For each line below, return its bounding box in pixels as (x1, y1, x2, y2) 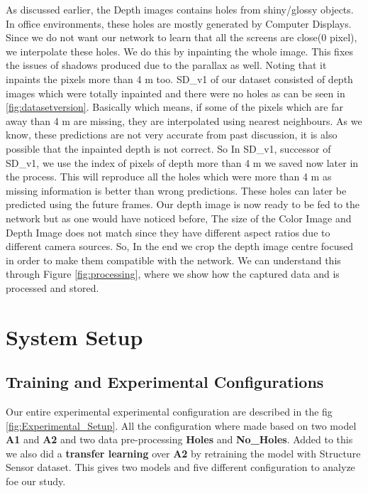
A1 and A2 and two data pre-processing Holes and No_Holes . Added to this (6, 432, 353, 447)
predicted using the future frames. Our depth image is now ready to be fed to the (6, 197, 359, 212)
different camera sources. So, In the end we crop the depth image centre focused (6, 239, 353, 254)
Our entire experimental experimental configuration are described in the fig (6, 404, 333, 419)
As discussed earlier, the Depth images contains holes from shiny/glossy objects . (6, 2, 354, 16)
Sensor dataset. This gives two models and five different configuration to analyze (6, 460, 355, 475)
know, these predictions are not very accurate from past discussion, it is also (6, 127, 338, 142)
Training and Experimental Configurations (6, 371, 324, 393)
